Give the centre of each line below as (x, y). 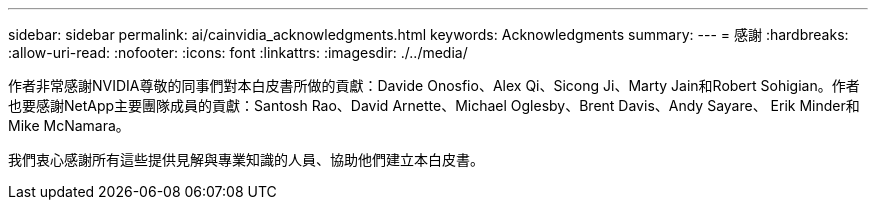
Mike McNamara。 (69, 125)
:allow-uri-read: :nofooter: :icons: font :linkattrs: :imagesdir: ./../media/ (238, 52)
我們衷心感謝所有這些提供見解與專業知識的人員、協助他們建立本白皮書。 (246, 159)
